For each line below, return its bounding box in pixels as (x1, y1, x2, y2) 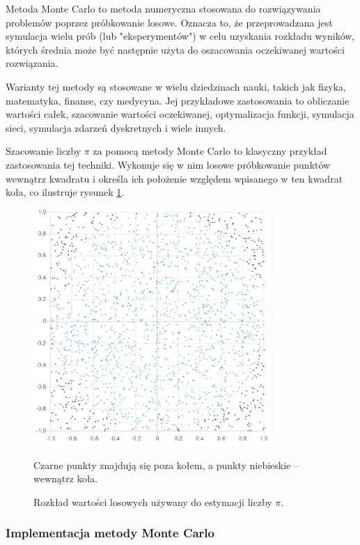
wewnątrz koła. (33, 471, 98, 486)
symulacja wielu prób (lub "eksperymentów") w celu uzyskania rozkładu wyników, (6, 29, 355, 43)
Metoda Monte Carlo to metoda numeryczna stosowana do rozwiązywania (6, 1, 321, 15)
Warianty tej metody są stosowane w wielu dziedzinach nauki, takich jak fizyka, (6, 79, 346, 93)
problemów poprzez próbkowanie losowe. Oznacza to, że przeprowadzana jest (6, 15, 333, 29)
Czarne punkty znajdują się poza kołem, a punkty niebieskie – (33, 457, 299, 472)
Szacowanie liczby (6, 144, 81, 158)
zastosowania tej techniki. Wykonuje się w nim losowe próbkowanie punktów (6, 157, 331, 171)
